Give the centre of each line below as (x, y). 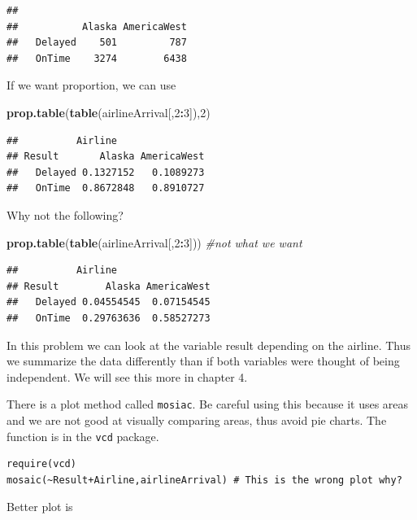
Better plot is (40, 507)
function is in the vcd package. (83, 436)
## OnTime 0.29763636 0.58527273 (109, 318)
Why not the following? (65, 214)
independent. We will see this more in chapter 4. (127, 376)
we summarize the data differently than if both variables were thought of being (203, 361)
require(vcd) (41, 464)
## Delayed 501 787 (97, 43)
